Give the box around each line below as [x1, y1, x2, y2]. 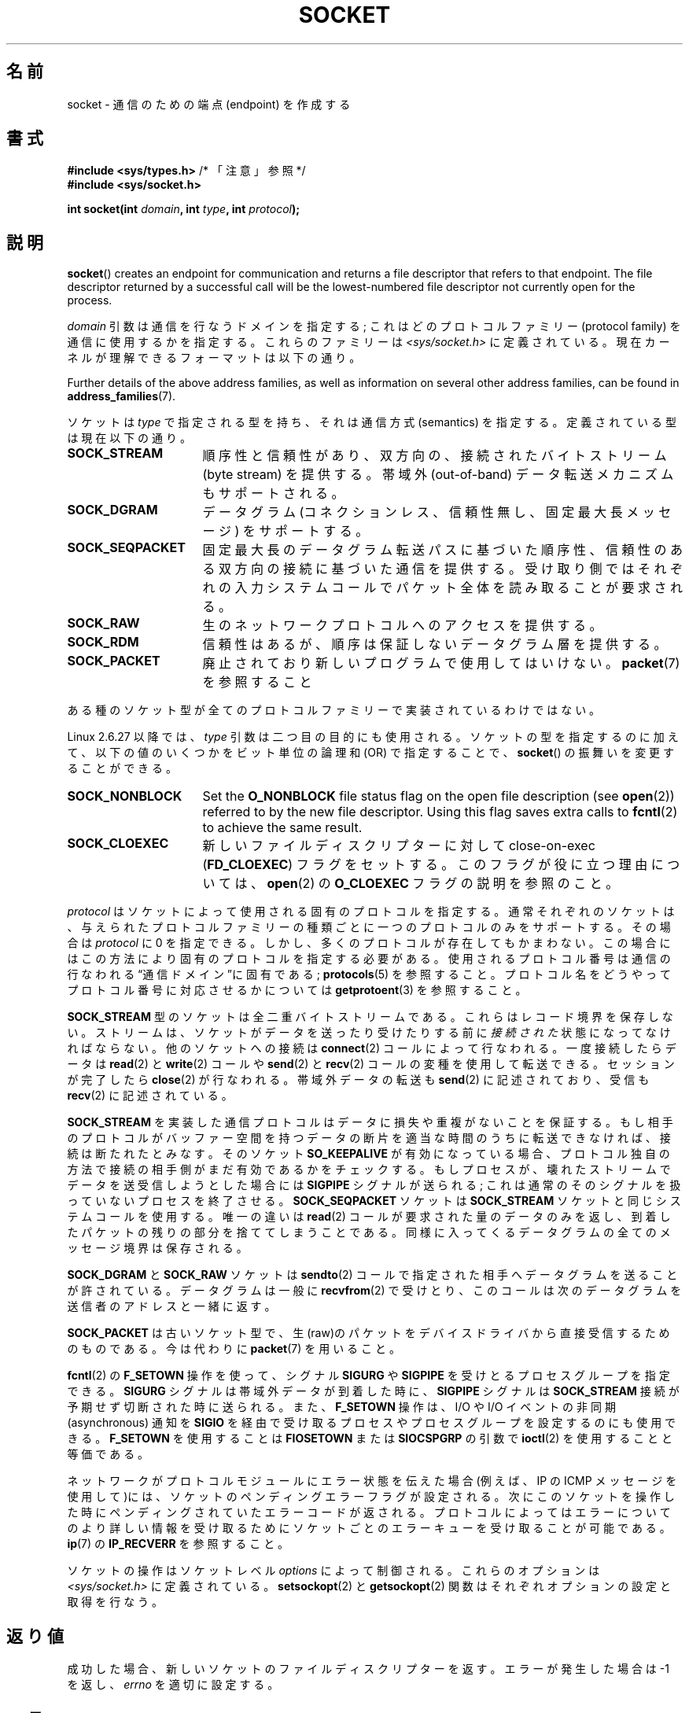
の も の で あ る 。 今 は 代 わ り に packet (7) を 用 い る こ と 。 [67, 1342, 400, 1356]
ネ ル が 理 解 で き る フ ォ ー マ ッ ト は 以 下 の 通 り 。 [67, 351, 361, 365]
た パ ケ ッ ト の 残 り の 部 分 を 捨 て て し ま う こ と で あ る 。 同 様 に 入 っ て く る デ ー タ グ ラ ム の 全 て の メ [67, 1225, 671, 1240]
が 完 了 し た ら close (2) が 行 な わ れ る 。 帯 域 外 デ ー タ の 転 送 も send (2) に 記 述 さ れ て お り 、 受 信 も [67, 1073, 650, 1087]
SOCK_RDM [67, 634, 139, 650]
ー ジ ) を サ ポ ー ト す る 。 [202, 523, 369, 540]
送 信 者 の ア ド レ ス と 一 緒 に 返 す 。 [67, 1299, 276, 1313]
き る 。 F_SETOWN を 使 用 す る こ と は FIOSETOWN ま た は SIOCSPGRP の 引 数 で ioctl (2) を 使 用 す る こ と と [67, 1431, 672, 1446]
